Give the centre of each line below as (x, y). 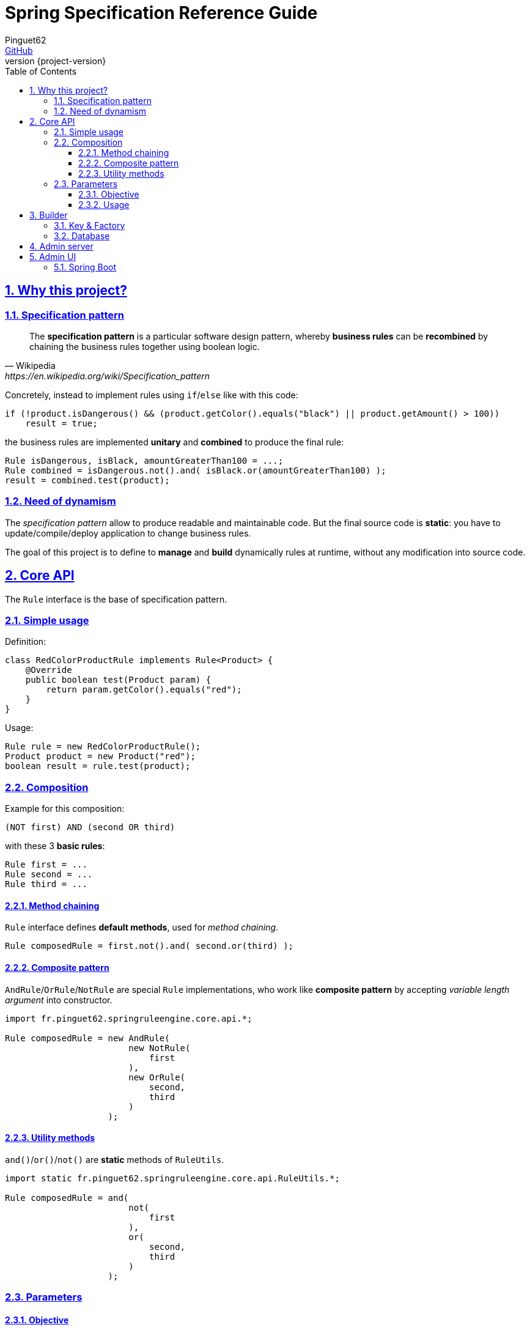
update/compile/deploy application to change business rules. (128, 533)
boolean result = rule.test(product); (98, 766)
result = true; (61, 423)
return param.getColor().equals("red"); (144, 690)
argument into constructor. (59, 1000)
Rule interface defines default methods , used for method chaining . (142, 927)
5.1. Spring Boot (85, 267)
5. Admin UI (53, 256)
